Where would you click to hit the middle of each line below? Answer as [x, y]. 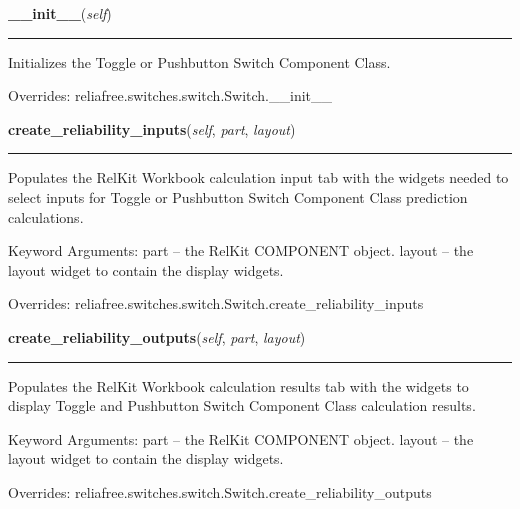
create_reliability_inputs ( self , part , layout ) [152, 128]
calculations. [46, 216]
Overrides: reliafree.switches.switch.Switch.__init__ [170, 95]
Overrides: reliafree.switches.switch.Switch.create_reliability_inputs [216, 303]
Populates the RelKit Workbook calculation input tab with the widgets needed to [258, 177]
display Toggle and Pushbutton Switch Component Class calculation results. [242, 405]
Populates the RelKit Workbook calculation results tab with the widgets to [238, 385]
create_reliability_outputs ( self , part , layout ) [157, 336]
